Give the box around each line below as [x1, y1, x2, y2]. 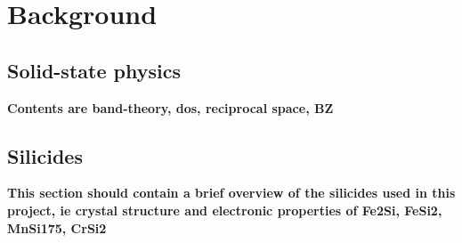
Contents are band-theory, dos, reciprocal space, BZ [7, 98, 334, 117]
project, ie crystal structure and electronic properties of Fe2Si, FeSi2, [7, 200, 442, 219]
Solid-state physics [7, 56, 181, 84]
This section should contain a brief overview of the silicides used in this [7, 183, 456, 202]
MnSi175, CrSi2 [7, 218, 107, 237]
